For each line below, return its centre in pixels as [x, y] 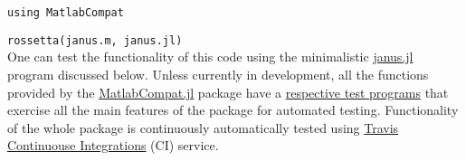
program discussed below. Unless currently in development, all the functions [218, 74]
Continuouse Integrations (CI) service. [113, 145]
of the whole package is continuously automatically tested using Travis [203, 127]
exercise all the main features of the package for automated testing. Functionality [233, 110]
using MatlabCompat [66, 13]
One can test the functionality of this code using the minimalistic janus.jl [210, 57]
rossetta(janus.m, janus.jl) [95, 40]
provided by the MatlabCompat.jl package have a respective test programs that [228, 92]
